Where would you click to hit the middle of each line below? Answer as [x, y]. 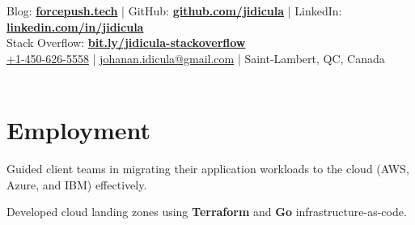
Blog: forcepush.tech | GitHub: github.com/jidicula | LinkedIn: [174, 11]
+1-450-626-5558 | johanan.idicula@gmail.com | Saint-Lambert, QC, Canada [196, 58]
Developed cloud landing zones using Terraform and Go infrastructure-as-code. [207, 212]
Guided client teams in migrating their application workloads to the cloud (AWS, [208, 169]
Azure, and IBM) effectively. [77, 184]
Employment [79, 130]
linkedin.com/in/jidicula [75, 26]
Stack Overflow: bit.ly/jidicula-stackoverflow [126, 42]
